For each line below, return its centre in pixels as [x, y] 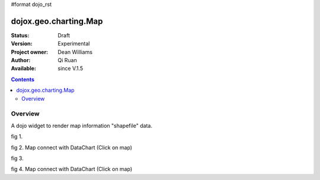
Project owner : [30, 52]
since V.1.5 [71, 69]
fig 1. [17, 137]
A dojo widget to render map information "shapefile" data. [81, 126]
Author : [21, 60]
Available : [24, 69]
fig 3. [17, 158]
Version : [22, 44]
